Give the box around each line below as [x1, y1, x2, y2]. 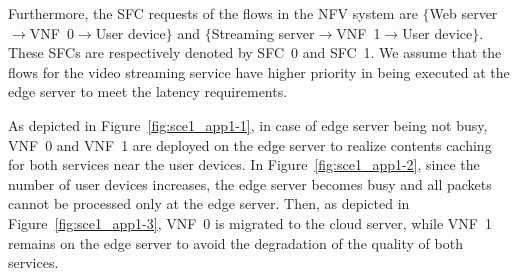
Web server [429, 3, 498, 23]
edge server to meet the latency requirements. [8, 81, 288, 102]
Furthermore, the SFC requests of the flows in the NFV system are [8, 3, 418, 23]
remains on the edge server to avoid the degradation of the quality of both [8, 232, 463, 253]
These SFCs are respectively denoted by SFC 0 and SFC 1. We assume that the [8, 42, 502, 63]
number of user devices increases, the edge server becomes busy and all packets [8, 173, 492, 194]
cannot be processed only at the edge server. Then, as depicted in [8, 193, 410, 214]
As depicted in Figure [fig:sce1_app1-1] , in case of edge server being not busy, [8, 114, 488, 135]
